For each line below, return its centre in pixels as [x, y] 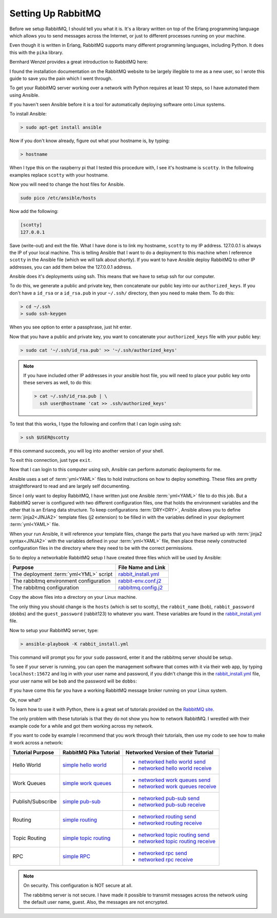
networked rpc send [163, 853]
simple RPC [76, 856]
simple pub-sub [82, 802]
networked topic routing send [174, 835]
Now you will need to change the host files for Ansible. [67, 184]
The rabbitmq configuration [46, 588]
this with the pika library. [36, 52]
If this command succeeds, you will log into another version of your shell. [87, 451]
